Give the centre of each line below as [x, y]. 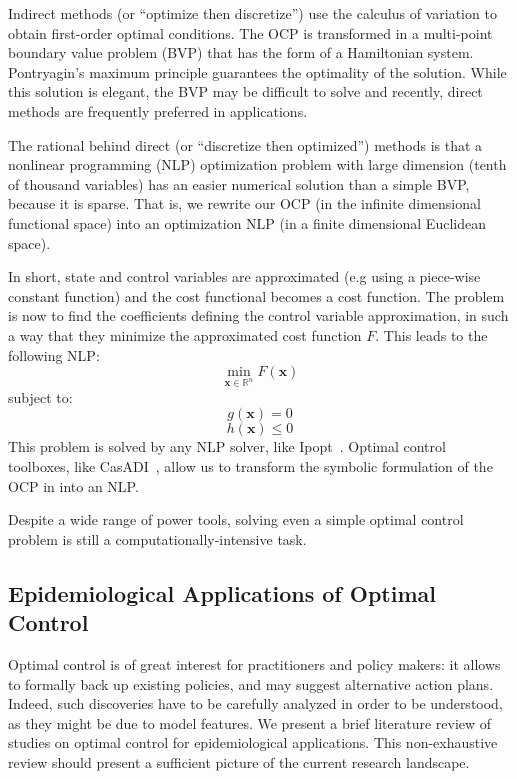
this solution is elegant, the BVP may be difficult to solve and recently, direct [245, 91]
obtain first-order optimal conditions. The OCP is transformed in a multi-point [250, 32]
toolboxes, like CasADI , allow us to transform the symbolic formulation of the [250, 466]
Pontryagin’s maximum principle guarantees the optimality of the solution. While [257, 71]
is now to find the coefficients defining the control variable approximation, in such [258, 315]
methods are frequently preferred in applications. [158, 110]
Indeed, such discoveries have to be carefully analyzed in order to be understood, [255, 703]
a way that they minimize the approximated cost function [185, 334]
